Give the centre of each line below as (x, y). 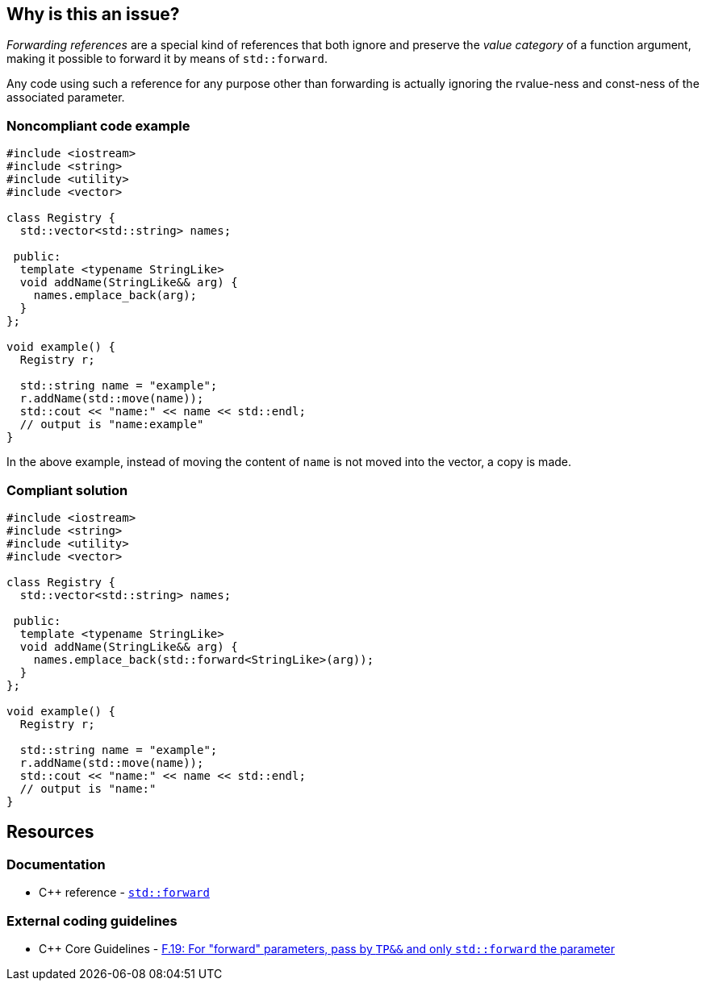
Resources (50, 832)
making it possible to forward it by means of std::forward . (167, 59)
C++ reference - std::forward (124, 893)
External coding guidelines (92, 920)
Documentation (56, 864)
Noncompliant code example (98, 125)
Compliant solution (67, 490)
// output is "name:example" (112, 425)
